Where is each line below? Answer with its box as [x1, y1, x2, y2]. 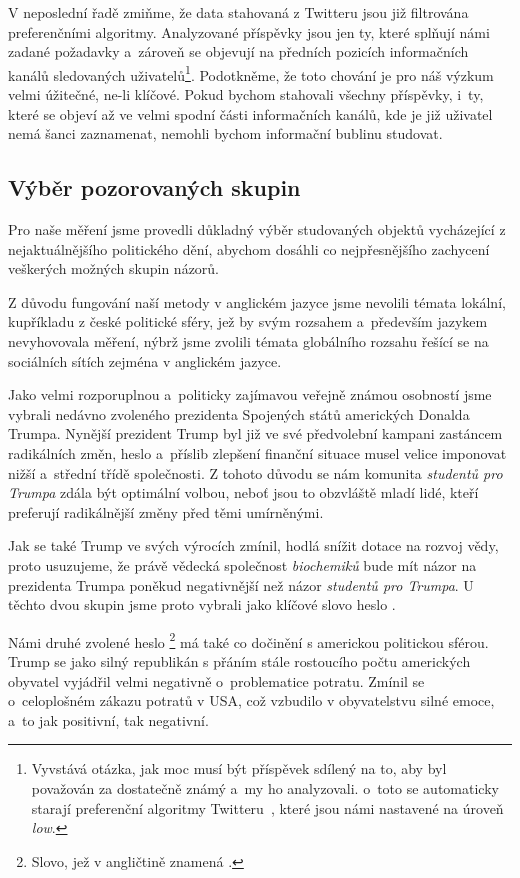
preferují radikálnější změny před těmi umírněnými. [8, 501, 324, 522]
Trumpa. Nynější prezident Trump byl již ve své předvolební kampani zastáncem [8, 423, 503, 444]
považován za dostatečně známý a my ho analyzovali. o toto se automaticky [31, 777, 499, 798]
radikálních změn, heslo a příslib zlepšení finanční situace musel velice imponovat [8, 442, 507, 463]
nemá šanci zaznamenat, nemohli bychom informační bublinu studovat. [8, 123, 443, 144]
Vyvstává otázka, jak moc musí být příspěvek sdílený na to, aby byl [31, 758, 447, 779]
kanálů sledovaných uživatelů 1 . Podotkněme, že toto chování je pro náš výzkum [8, 61, 494, 85]
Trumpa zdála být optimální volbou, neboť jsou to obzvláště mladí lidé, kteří [8, 482, 479, 503]
